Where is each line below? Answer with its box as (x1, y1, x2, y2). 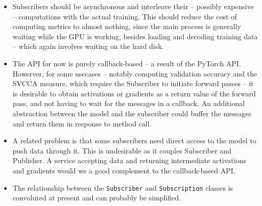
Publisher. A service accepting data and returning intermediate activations (12, 155, 246, 166)
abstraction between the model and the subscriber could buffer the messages (12, 108, 252, 118)
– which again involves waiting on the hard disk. (12, 41, 164, 51)
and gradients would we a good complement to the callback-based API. (12, 165, 235, 175)
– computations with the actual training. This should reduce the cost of (12, 11, 237, 21)
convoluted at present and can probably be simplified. (12, 192, 181, 203)
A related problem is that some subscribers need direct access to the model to (12, 135, 256, 146)
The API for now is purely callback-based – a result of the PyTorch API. (12, 58, 241, 68)
